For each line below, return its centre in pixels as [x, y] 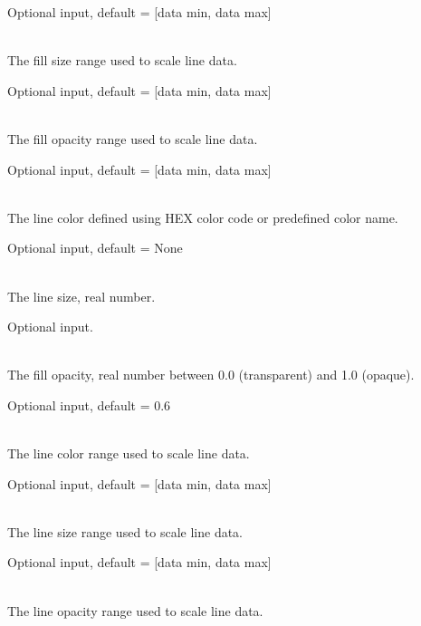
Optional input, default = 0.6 [89, 404]
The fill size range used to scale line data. [122, 60]
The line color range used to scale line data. [129, 453]
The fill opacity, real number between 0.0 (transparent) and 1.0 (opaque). [211, 375]
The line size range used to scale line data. [125, 531]
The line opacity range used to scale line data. [135, 610]
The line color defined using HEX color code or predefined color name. [203, 217]
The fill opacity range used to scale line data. [133, 138]
